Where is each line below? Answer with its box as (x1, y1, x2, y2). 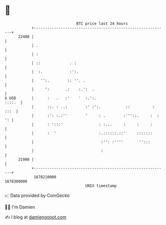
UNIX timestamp (85, 183, 117, 188)
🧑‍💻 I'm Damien (4, 204, 35, 210)
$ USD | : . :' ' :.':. (4, 95, 97, 101)
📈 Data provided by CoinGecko (4, 192, 70, 198)
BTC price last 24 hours (76, 21, 128, 26)
